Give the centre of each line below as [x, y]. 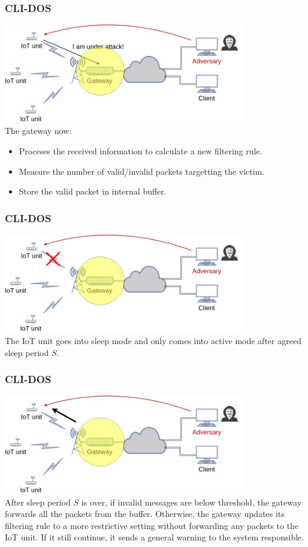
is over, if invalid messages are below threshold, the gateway [191, 502]
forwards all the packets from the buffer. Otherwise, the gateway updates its [145, 514]
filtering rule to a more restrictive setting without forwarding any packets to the [152, 525]
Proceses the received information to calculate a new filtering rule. [141, 150]
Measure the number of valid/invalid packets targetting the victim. [142, 171]
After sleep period [38, 502]
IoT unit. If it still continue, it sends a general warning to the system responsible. [155, 537]
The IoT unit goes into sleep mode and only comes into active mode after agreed [153, 341]
